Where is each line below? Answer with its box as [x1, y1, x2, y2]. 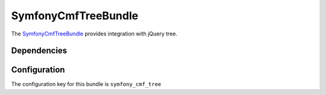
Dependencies [11, 46, 68, 56]
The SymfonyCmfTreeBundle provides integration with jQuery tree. [11, 30, 177, 37]
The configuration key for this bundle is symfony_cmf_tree [11, 81, 161, 88]
